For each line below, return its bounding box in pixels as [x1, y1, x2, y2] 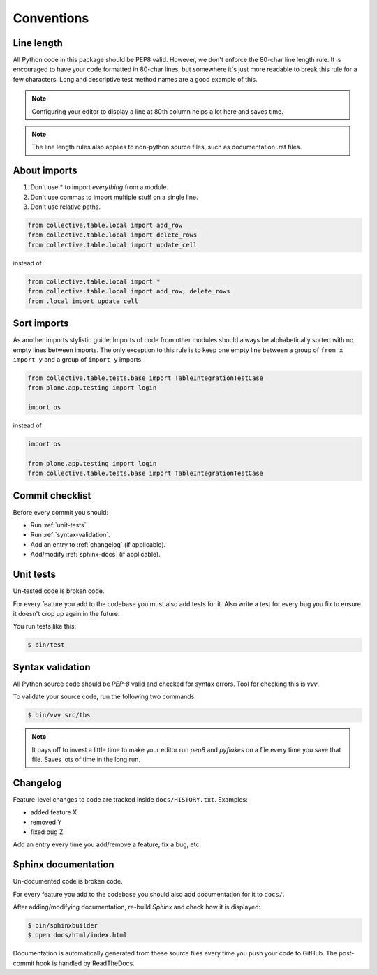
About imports [13, 165, 77, 177]
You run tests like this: [13, 622, 77, 631]
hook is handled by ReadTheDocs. [36, 959, 135, 967]
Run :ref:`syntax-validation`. [30, 531, 111, 539]
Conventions [13, 10, 89, 26]
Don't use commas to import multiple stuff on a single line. [30, 193, 198, 201]
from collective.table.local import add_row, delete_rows [27, 287, 230, 295]
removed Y [30, 818, 62, 826]
